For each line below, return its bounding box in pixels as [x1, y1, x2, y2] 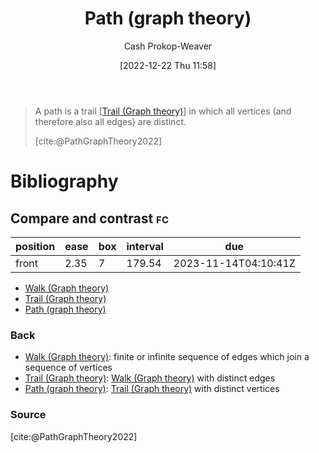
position [15, 239, 56, 253]
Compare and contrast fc [10, 210, 169, 227]
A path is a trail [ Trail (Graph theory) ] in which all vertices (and [34, 105, 292, 117]
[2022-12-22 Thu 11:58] [119, 59, 217, 71]
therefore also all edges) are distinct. [34, 115, 187, 127]
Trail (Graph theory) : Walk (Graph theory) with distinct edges [24, 372, 276, 384]
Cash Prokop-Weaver [123, 40, 213, 52]
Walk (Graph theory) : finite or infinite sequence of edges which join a [24, 351, 310, 363]
